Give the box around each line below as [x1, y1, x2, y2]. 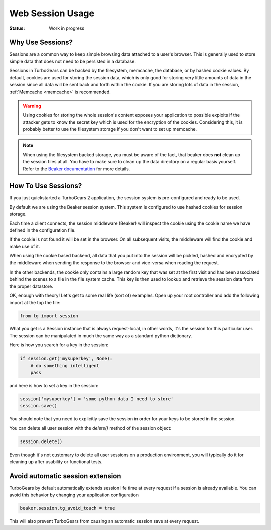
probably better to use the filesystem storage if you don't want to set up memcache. [23, 126, 197, 132]
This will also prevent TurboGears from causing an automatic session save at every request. [9, 518, 199, 524]
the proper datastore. [9, 283, 54, 289]
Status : [9, 25, 25, 31]
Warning [23, 103, 41, 109]
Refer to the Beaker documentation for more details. [23, 166, 130, 172]
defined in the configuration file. [9, 227, 76, 233]
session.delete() [20, 438, 63, 445]
